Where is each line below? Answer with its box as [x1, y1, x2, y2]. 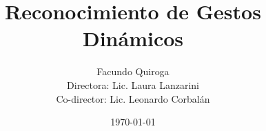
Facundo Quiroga [96, 64, 170, 79]
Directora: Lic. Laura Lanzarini [67, 77, 199, 92]
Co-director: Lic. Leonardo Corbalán [56, 91, 210, 105]
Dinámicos [82, 24, 184, 52]
